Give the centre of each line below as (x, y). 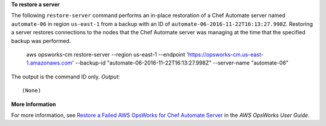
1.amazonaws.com (49, 63)
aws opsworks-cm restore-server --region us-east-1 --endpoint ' (107, 54)
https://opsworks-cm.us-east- (226, 54)
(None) (32, 91)
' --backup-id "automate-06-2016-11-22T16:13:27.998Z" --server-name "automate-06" (181, 63)
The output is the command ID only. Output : (66, 77)
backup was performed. (41, 41)
